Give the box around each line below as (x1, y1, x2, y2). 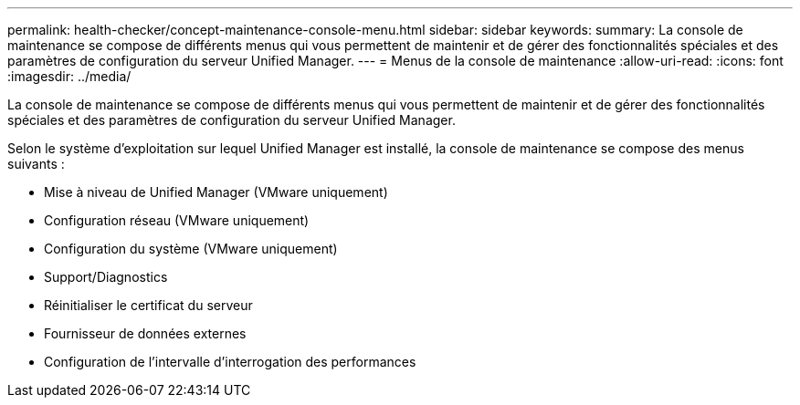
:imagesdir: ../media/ (7, 68, 132, 84)
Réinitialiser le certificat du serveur (44, 297, 253, 313)
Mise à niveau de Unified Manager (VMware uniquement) (44, 184, 388, 200)
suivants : (7, 156, 65, 171)
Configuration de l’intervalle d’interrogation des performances (44, 354, 416, 369)
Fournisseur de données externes (44, 326, 247, 341)
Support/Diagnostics (44, 269, 168, 285)
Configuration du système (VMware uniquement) (44, 241, 338, 256)
